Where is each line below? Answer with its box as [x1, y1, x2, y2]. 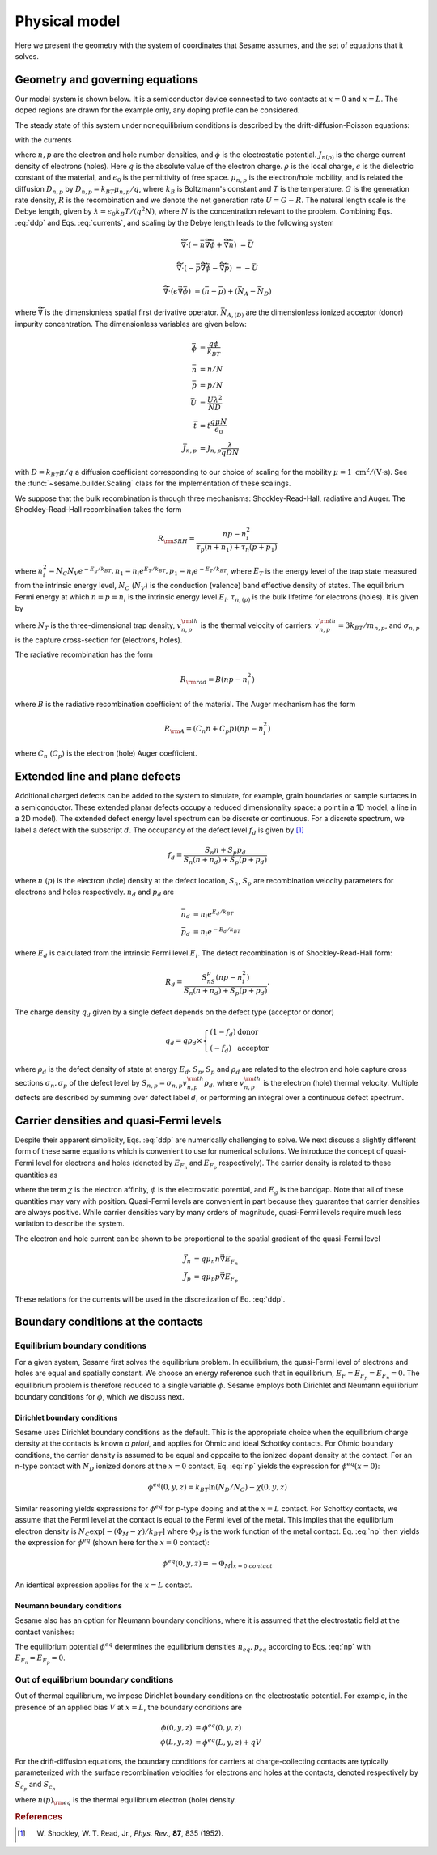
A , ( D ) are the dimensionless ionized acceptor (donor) [227, 307, 404, 320]
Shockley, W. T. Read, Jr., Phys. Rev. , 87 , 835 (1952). [47, 1828, 224, 1838]
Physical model [15, 12, 121, 30]
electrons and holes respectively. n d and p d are [15, 887, 174, 899]
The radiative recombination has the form [15, 650, 153, 659]
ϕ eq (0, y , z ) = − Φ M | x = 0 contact [162, 1557, 273, 1570]
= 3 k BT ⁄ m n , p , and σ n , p [337, 620, 420, 632]
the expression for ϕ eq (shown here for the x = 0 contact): [15, 1537, 210, 1548]
